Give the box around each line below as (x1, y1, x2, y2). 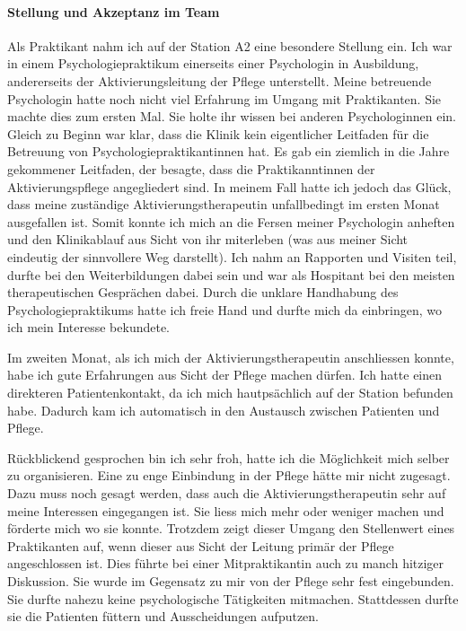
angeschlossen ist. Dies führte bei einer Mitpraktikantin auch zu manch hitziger (7, 554, 444, 573)
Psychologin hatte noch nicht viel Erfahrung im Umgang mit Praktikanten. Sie (7, 89, 442, 108)
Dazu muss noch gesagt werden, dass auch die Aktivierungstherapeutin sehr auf (7, 484, 446, 503)
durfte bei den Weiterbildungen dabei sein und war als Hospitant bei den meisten (7, 265, 455, 284)
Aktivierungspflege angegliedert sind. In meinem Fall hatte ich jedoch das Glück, (7, 177, 452, 196)
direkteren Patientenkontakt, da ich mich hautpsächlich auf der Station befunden (7, 383, 453, 402)
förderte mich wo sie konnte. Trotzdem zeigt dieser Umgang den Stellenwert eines (7, 519, 455, 538)
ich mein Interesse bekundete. (7, 318, 171, 337)
